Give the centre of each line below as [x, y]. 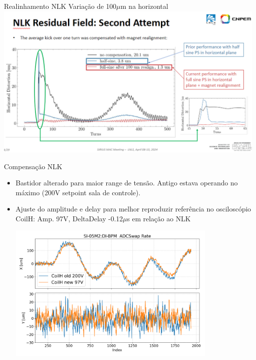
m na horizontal [144, 6]
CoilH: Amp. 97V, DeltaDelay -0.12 [69, 218]
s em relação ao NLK [159, 218]
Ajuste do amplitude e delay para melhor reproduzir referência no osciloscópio [133, 209]
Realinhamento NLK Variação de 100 [60, 6]
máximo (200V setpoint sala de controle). [78, 192]
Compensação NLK [33, 166]
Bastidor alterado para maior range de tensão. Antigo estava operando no [127, 183]
